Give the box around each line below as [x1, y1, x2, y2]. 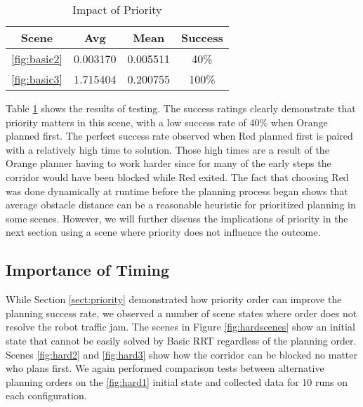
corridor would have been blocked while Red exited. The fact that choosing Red [6, 169, 349, 184]
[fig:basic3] [11, 71, 62, 87]
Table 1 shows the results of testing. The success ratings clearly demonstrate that [6, 101, 356, 115]
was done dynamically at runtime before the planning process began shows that [6, 183, 348, 198]
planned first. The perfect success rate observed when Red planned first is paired [6, 128, 353, 143]
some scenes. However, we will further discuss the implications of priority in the [6, 211, 348, 225]
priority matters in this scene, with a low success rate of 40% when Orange [6, 114, 328, 129]
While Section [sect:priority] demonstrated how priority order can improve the [6, 292, 342, 307]
